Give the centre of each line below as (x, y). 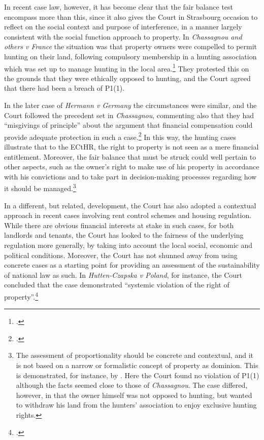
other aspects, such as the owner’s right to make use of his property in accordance (132, 167)
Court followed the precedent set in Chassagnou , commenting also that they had (129, 115)
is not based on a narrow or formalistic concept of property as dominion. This (137, 365)
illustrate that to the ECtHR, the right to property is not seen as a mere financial (131, 147)
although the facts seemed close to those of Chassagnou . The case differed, (132, 385)
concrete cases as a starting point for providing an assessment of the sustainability (132, 265)
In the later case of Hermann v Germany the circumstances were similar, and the (130, 105)
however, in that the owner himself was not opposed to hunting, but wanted (134, 395)
